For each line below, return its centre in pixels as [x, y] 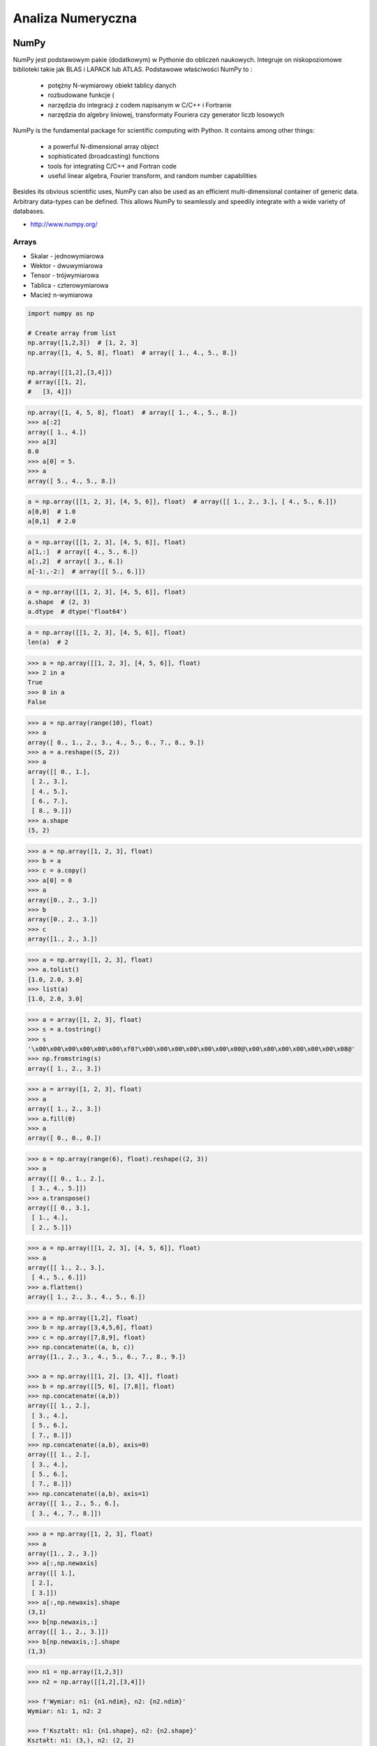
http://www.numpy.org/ [64, 224]
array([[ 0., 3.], [59, 1208]
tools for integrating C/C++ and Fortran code [112, 166]
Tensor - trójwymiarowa [65, 275]
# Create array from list [72, 333]
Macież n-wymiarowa [61, 295]
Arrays [25, 242]
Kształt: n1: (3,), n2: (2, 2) [81, 1740]
